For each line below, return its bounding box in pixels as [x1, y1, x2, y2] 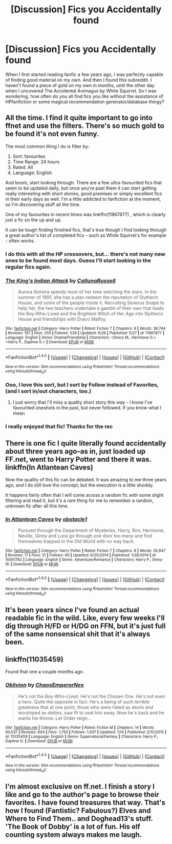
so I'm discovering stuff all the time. [5, 201, 81, 208]
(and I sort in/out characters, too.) [5, 387, 92, 395]
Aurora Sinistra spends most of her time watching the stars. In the [17, 289, 157, 295]
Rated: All [12, 164, 33, 170]
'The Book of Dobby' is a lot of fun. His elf [5, 822, 141, 831]
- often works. [5, 237, 35, 243]
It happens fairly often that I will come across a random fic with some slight [5, 492, 164, 498]
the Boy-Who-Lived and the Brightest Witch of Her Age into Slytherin [17, 310, 164, 316]
